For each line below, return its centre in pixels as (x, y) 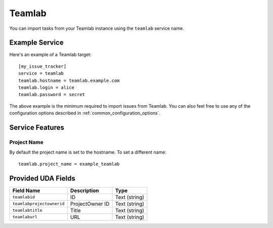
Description (85, 191)
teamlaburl (25, 217)
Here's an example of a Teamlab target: (51, 55)
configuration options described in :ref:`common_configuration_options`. (85, 113)
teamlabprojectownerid (39, 204)
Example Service (36, 43)
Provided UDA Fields (42, 178)
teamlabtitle (27, 211)
